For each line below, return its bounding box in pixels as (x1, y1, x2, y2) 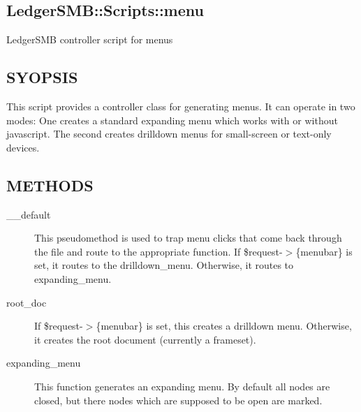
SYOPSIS (6, 66, 78, 88)
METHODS (6, 174, 94, 196)
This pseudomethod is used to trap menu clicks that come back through (34, 230, 342, 245)
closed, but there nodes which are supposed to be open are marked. (34, 392, 323, 407)
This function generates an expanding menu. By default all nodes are (34, 378, 330, 393)
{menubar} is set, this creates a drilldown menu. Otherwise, (96, 318, 352, 333)
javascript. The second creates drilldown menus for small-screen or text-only (6, 126, 332, 141)
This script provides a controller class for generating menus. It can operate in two (6, 99, 355, 113)
